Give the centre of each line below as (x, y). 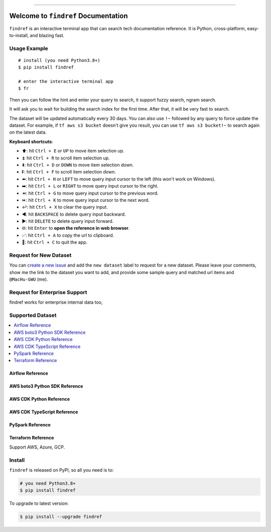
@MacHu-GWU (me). (29, 280)
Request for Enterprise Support (48, 292)
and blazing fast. (47, 35)
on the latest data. (28, 132)
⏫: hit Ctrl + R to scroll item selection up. (66, 158)
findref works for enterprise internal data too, (56, 302)
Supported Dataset (33, 315)
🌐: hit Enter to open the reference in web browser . (76, 228)
